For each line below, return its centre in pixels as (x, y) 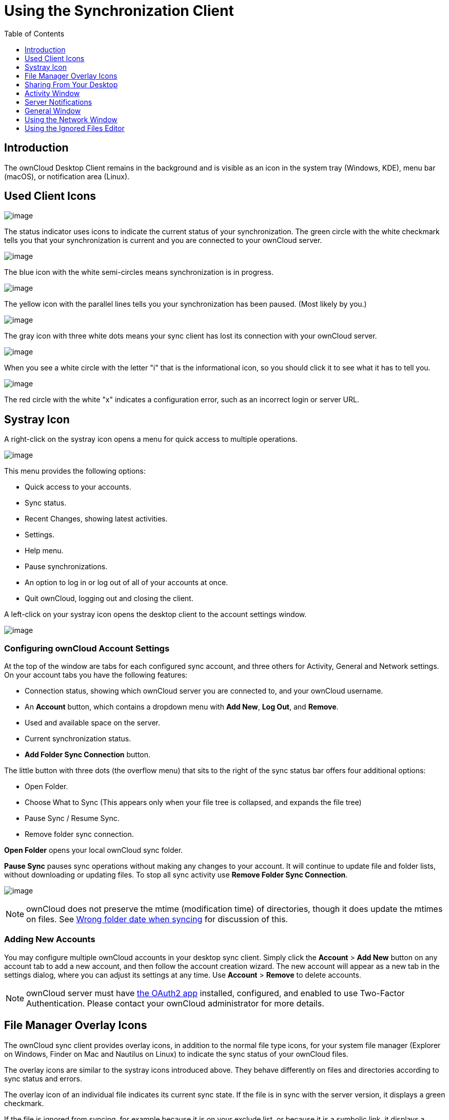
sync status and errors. (43, 1078)
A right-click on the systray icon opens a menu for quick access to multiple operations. (151, 439)
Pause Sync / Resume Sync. (72, 818)
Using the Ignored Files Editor (75, 128)
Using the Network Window (71, 119)
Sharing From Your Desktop (71, 84)
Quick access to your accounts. (78, 487)
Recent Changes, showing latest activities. (96, 519)
